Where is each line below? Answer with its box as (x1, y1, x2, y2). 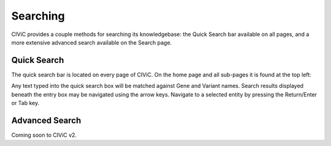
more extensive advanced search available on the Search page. (11, 38, 172, 46)
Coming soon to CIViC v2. (11, 131, 77, 139)
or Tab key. (11, 100, 40, 107)
